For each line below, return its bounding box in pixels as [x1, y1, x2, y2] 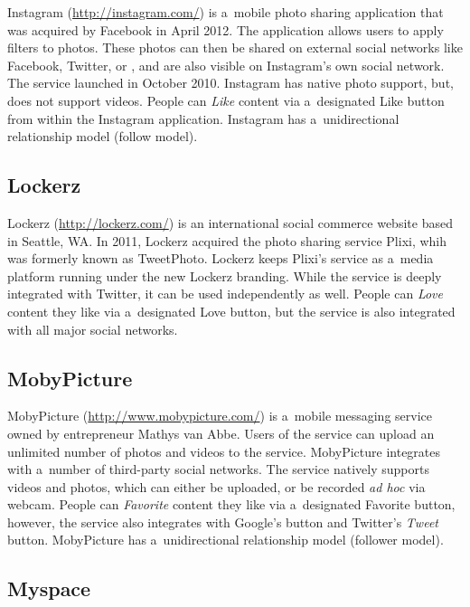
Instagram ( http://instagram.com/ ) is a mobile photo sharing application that [7, 3, 444, 21]
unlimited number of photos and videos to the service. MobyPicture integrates [7, 441, 441, 460]
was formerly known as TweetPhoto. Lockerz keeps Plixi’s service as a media [7, 249, 434, 268]
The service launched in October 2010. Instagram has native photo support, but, [7, 73, 454, 92]
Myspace [7, 574, 91, 602]
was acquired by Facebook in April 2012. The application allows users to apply [7, 20, 444, 39]
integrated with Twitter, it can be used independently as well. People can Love [7, 284, 443, 303]
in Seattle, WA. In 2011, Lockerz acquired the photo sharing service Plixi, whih [7, 231, 447, 250]
